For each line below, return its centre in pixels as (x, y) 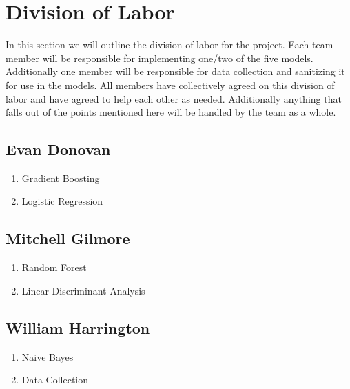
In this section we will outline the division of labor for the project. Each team (169, 44)
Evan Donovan (58, 149)
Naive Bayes (48, 356)
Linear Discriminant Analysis (83, 290)
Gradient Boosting (61, 178)
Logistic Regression (62, 201)
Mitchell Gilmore (68, 238)
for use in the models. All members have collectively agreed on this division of (170, 84)
